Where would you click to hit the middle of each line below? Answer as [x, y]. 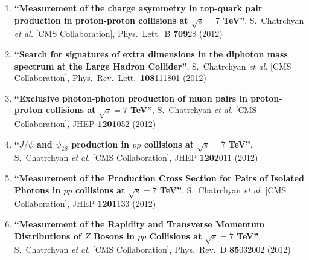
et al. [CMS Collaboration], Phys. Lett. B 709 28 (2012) [118, 34]
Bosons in [114, 236]
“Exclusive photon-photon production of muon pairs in [131, 98]
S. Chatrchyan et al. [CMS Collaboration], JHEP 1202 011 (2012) [136, 158]
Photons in [37, 190]
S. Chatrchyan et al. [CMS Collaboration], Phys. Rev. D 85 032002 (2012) [152, 249]
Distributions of [48, 236]
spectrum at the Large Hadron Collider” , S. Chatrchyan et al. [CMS [153, 66]
